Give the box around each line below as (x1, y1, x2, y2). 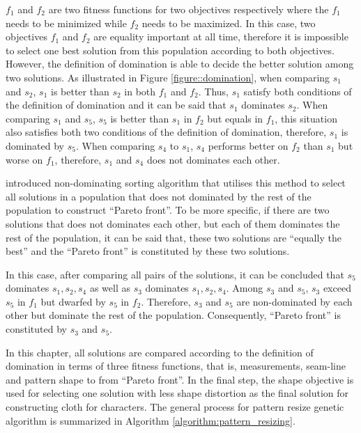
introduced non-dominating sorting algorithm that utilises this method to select (6, 175, 346, 190)
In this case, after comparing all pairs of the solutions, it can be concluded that (6, 267, 344, 281)
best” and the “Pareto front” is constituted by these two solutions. (6, 244, 290, 258)
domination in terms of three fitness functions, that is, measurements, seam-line (6, 359, 346, 373)
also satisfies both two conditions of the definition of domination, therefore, (6, 125, 327, 139)
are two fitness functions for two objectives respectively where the (48, 2, 329, 16)
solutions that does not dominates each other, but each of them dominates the (6, 216, 340, 230)
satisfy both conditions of (243, 84, 352, 98)
